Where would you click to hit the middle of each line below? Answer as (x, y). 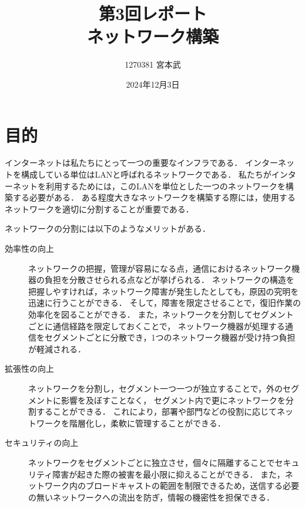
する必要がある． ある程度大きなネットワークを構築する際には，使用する (154, 197)
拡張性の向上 (29, 368)
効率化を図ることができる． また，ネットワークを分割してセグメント (161, 314)
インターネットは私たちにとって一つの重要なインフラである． (124, 163)
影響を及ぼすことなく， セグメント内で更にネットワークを (173, 400)
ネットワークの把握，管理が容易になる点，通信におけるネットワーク (160, 268)
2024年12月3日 (153, 84)
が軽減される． (57, 348)
